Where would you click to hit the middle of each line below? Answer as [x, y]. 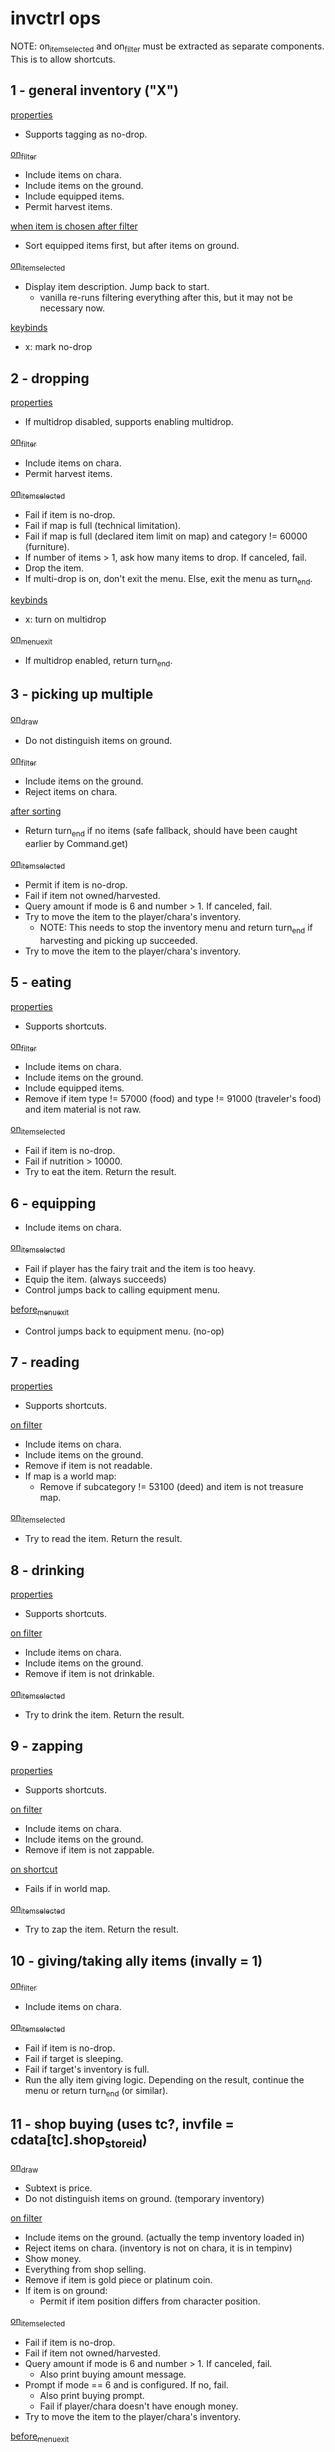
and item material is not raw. [83, 1109]
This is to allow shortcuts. [63, 59]
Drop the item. [54, 568]
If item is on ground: [66, 2291]
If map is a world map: [70, 1476]
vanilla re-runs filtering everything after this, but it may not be [166, 298]
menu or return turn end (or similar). [96, 2091]
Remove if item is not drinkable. [89, 1673]
